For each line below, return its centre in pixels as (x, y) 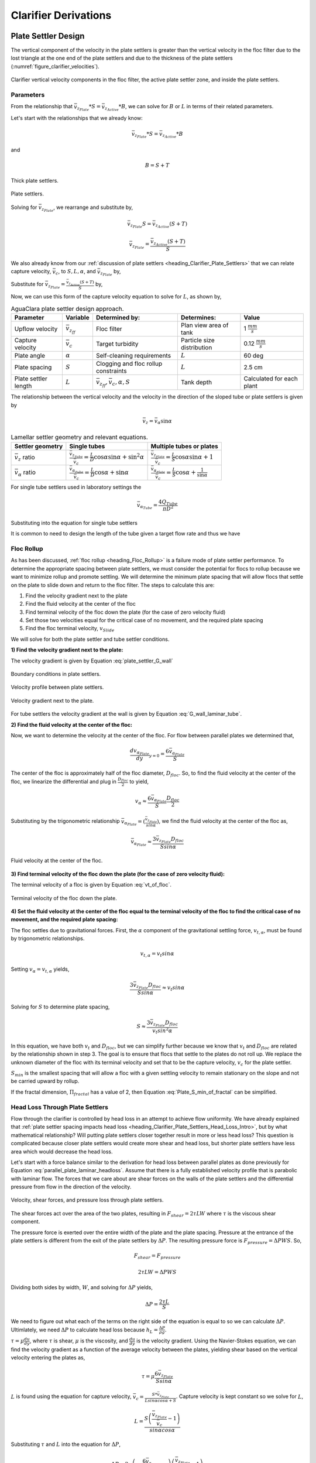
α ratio (27, 473)
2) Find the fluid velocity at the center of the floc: (72, 724)
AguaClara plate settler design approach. (67, 308)
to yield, (139, 781)
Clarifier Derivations (61, 15)
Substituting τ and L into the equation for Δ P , (66, 1444)
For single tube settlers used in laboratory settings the (76, 487)
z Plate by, (111, 273)
